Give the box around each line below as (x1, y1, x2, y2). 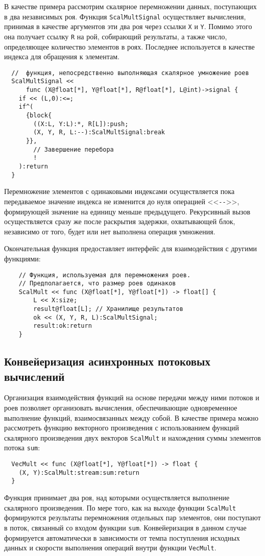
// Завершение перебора (33, 146, 114, 153)
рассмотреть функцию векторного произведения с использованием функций (4, 422, 239, 433)
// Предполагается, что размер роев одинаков (18, 280, 176, 287)
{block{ (26, 112, 52, 119)
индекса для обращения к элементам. (4, 51, 119, 62)
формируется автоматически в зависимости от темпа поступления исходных (4, 532, 240, 543)
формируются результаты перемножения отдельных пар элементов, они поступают (4, 512, 261, 523)
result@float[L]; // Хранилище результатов (33, 305, 183, 313)
